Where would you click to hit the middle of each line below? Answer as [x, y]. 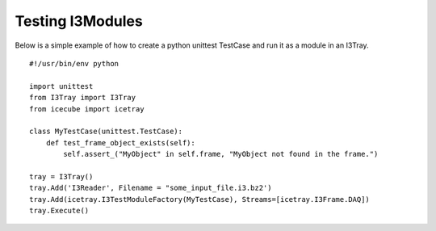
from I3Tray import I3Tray [83, 98]
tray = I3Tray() [61, 176]
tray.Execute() [59, 211]
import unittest [61, 86]
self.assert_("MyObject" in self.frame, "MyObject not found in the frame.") [221, 154]
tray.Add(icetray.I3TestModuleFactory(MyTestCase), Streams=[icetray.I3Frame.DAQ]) [200, 199]
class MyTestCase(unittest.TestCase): [106, 132]
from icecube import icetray [87, 109]
